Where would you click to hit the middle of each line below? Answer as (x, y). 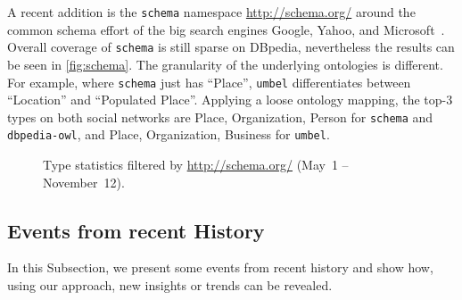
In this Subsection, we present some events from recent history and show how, (220, 267)
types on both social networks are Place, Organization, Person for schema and (220, 117)
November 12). (84, 182)
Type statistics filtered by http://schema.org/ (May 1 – (196, 165)
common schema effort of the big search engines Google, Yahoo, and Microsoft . (226, 29)
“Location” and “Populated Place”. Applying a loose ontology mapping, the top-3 (230, 100)
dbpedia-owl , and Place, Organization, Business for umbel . (169, 134)
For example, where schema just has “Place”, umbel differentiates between (209, 82)
